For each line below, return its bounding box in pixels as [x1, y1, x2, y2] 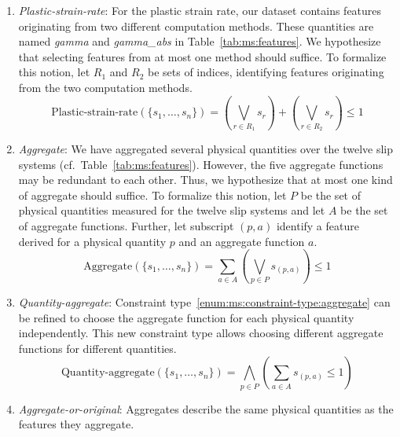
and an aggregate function [178, 233, 305, 249]
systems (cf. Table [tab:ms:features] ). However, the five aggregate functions [18, 156, 383, 172]
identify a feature [276, 218, 359, 234]
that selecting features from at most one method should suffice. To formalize [18, 48, 387, 64]
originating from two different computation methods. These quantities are [18, 17, 374, 34]
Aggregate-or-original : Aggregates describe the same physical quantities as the [18, 400, 394, 417]
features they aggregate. [18, 416, 134, 432]
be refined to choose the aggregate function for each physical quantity [18, 309, 354, 325]
